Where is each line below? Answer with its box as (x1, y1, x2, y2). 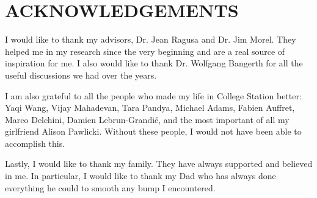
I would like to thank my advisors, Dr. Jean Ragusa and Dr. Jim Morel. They (5, 33, 296, 46)
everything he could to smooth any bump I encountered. (5, 181, 216, 194)
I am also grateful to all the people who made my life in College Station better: (5, 89, 302, 102)
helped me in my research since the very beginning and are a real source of (5, 44, 285, 57)
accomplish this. (5, 136, 65, 149)
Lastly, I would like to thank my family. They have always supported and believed (5, 157, 313, 170)
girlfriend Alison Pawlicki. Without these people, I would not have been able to (5, 125, 302, 138)
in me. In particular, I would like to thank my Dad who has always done (5, 169, 276, 182)
